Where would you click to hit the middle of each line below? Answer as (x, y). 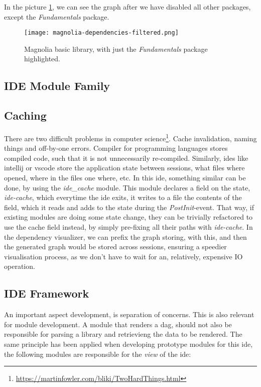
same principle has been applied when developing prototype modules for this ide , (128, 344)
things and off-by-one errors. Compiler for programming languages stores (116, 148)
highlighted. (42, 59)
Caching (25, 115)
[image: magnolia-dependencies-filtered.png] (101, 33)
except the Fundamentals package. (57, 16)
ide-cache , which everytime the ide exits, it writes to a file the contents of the (123, 197)
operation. (20, 266)
